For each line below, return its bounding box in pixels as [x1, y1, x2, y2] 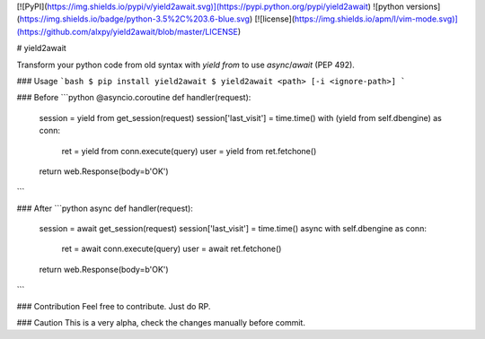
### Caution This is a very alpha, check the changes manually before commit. [16, 317, 305, 328]
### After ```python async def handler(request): [16, 203, 193, 213]
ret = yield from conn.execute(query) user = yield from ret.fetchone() [61, 145, 317, 156]
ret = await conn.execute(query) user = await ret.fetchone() [61, 243, 282, 255]
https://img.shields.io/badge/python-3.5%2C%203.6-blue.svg [19, 13, 251, 24]
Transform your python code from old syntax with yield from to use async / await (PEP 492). [16, 59, 355, 70]
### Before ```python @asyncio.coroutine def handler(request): [16, 92, 251, 103]
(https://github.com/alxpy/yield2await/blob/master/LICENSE [16, 26, 238, 37]
